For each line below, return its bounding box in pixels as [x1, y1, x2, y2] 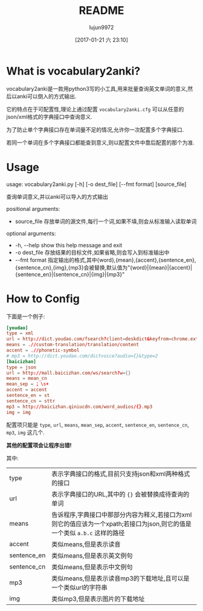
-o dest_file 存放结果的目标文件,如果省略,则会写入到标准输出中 [14, 249, 170, 256]
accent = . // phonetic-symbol [6, 347, 80, 353]
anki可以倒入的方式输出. [16, 92, 77, 100]
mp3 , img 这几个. [6, 429, 45, 436]
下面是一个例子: [6, 313, 45, 320]
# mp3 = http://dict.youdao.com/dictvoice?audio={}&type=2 [6, 353, 158, 359]
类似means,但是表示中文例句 [51, 563, 133, 571]
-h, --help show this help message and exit [14, 241, 123, 249]
